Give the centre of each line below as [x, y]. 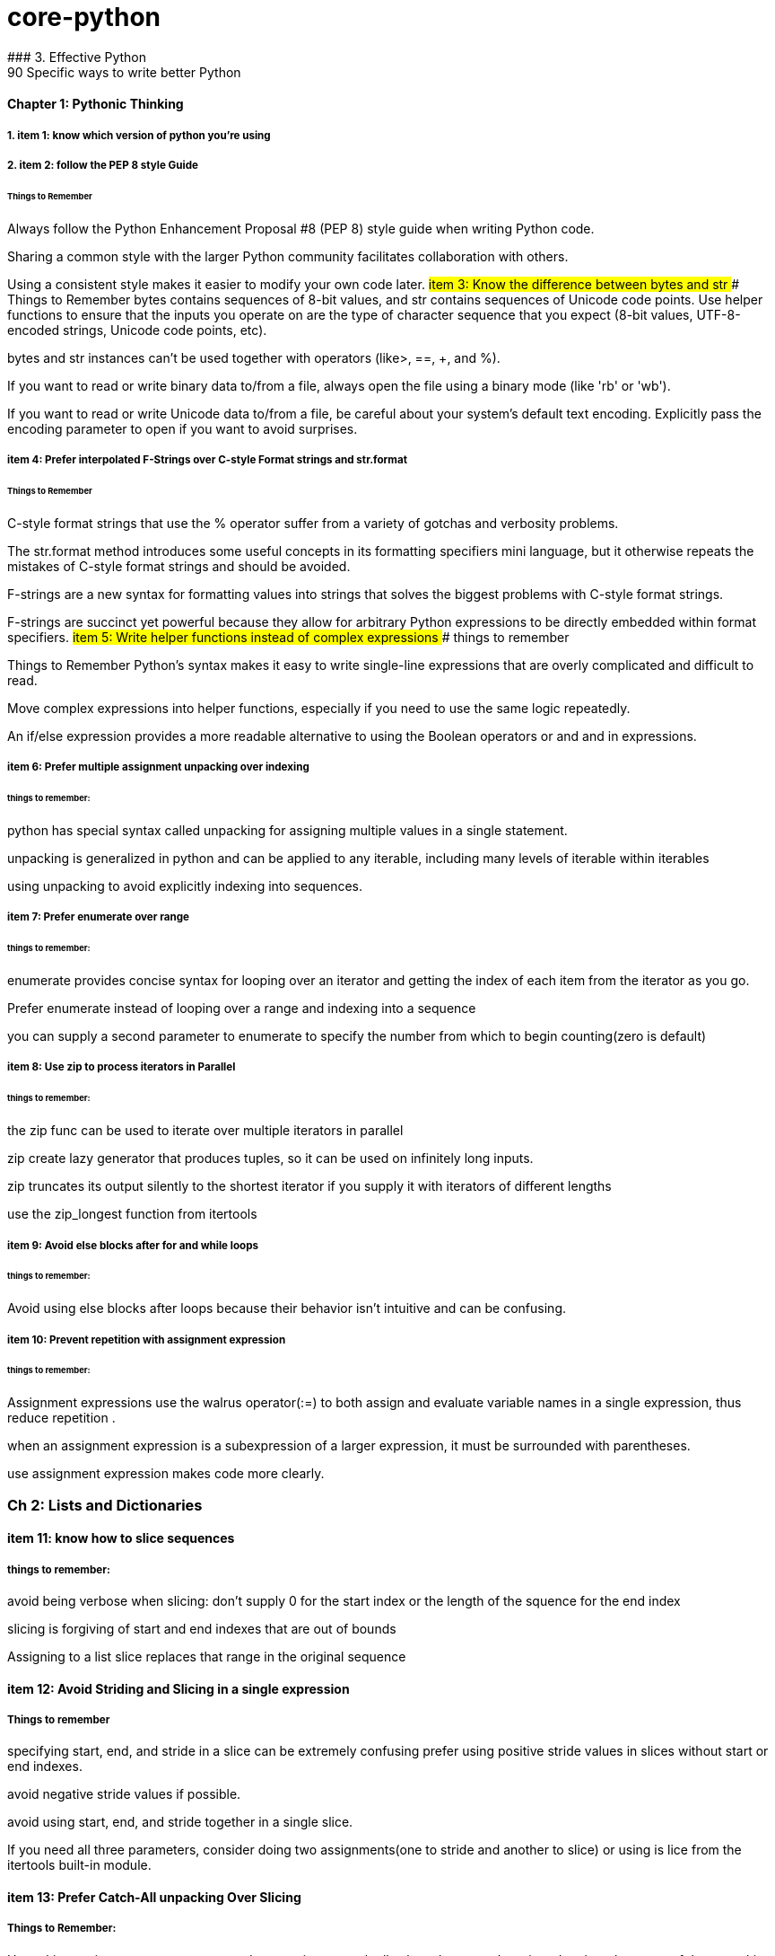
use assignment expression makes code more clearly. [166, 1474]
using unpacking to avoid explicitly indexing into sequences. [185, 885]
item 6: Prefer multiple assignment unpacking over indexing [158, 767]
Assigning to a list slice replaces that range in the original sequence [207, 1657]
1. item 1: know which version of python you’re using [139, 135]
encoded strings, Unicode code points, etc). [137, 330]
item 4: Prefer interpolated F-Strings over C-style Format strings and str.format [207, 460]
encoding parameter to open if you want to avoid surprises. [183, 428]
